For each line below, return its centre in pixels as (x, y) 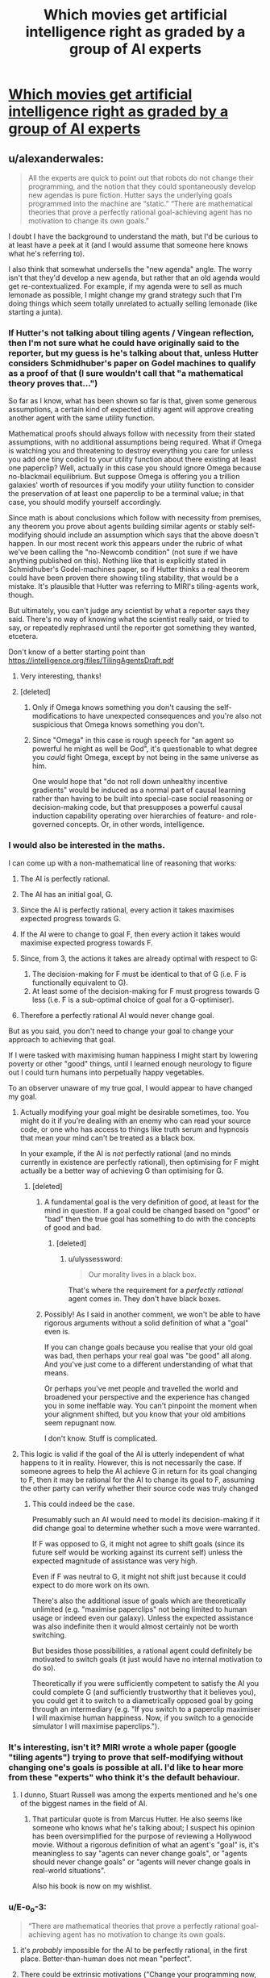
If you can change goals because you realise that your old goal (149, 1347)
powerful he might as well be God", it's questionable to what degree (145, 749)
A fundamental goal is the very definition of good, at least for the (152, 1202)
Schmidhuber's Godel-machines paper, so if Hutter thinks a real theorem (129, 570)
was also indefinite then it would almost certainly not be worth (135, 1626)
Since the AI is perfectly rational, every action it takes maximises (127, 910)
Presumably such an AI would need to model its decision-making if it (146, 1519)
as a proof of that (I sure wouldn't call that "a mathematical (126, 373)
